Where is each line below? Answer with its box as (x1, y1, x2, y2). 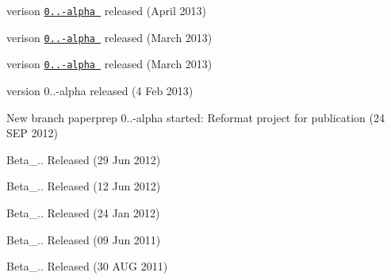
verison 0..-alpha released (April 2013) (6, 2, 206, 18)
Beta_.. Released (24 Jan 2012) (6, 204, 160, 221)
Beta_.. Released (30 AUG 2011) (6, 258, 168, 274)
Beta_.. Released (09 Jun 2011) (6, 231, 161, 247)
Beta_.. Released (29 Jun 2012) (6, 151, 161, 167)
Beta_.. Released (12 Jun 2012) (6, 178, 161, 194)
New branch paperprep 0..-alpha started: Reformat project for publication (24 (6, 109, 385, 125)
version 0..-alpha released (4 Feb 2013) (6, 82, 194, 98)
